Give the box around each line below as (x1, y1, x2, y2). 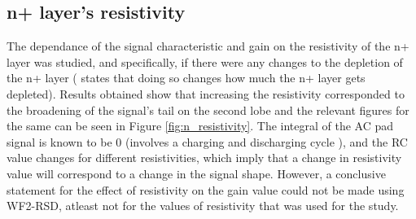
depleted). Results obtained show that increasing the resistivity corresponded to (7, 85, 405, 102)
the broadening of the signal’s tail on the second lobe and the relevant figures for (7, 101, 409, 118)
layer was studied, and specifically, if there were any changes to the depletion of (7, 53, 403, 70)
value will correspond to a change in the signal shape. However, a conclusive (7, 164, 386, 182)
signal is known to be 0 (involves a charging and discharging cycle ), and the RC (7, 133, 408, 150)
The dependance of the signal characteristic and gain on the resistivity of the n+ (7, 37, 409, 55)
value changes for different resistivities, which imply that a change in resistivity (7, 149, 402, 166)
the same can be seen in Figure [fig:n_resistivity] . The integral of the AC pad (7, 117, 394, 134)
